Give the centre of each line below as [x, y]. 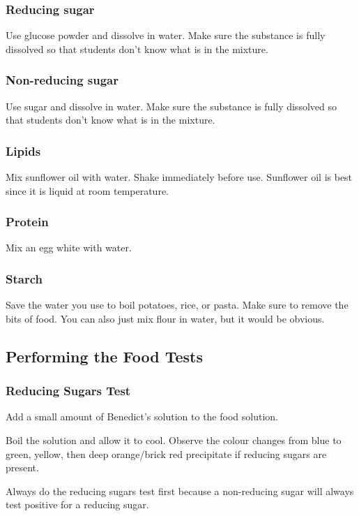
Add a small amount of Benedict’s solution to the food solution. [142, 417]
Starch [24, 278]
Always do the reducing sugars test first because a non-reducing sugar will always [180, 491]
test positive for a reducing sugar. [77, 504]
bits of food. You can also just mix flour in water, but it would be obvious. [165, 318]
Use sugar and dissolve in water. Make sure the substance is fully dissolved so [171, 106]
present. [22, 467]
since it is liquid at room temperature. [87, 190]
